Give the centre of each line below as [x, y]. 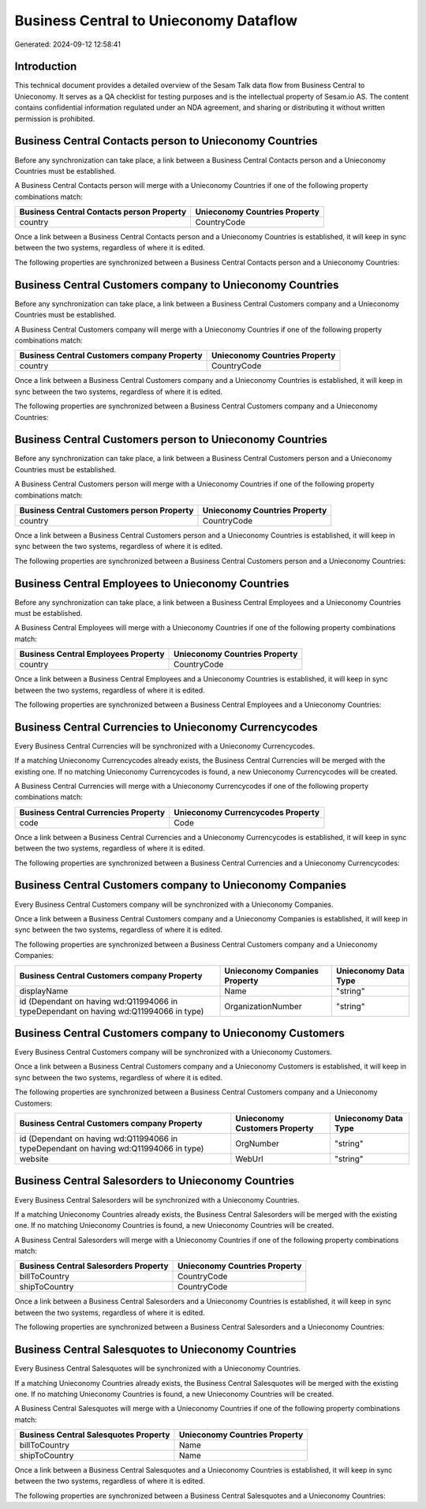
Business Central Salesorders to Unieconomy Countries [155, 1181]
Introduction [46, 67]
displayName [44, 991]
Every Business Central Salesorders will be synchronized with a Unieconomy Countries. [157, 1199]
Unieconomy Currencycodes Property [247, 812]
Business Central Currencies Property [92, 812]
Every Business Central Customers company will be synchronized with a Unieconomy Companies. [174, 904]
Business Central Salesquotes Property [95, 1435]
